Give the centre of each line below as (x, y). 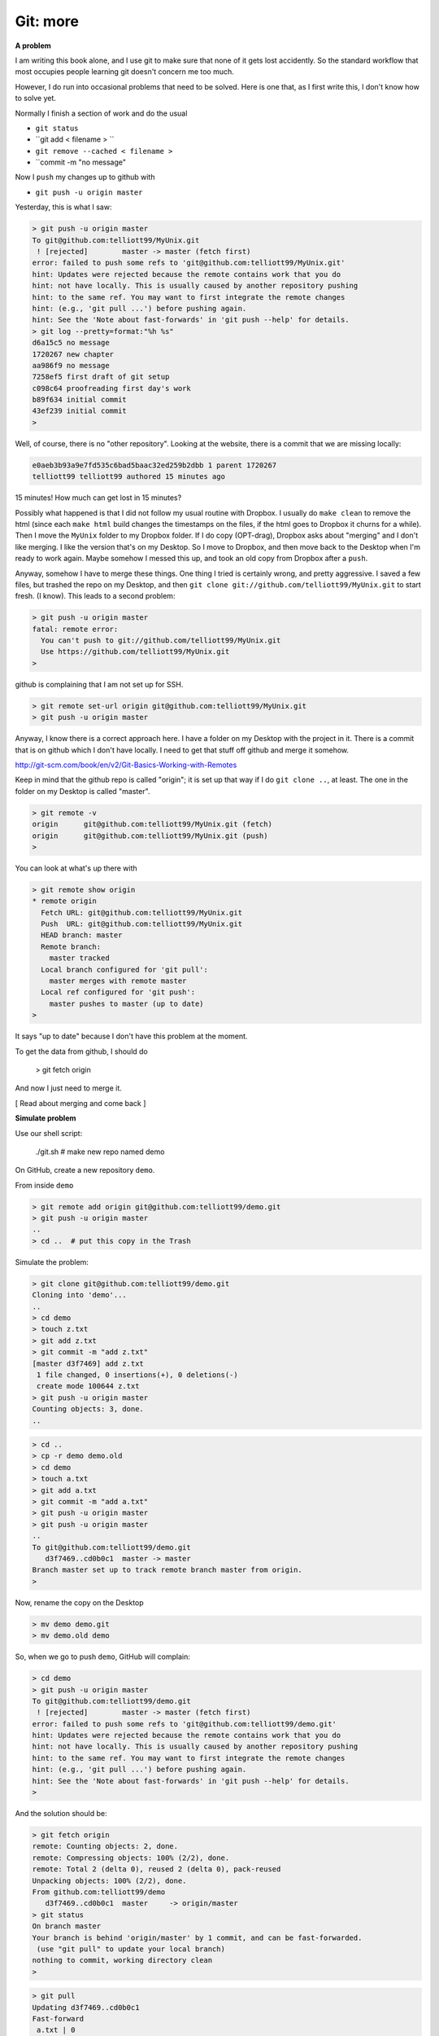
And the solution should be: (61, 1813)
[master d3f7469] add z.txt (88, 1363)
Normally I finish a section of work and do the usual (101, 113)
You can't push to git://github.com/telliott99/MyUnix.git (161, 641)
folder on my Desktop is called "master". (83, 791)
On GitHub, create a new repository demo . (85, 1170)
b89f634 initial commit (80, 400)
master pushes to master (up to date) (126, 1003)
